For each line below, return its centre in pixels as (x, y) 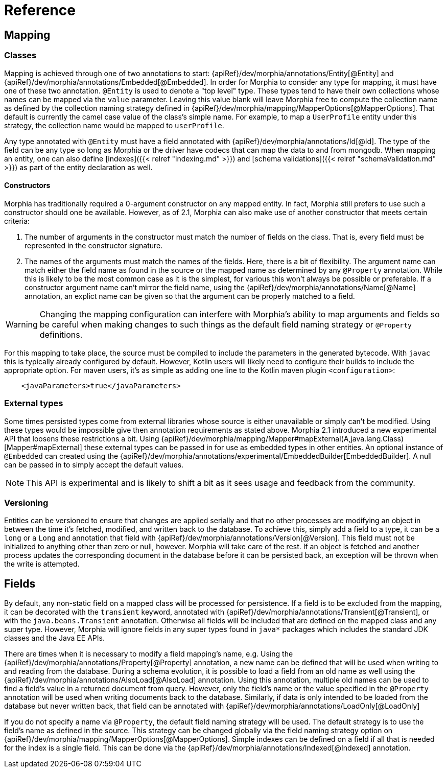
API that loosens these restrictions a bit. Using (82, 438)
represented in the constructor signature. (94, 245)
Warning (22, 324)
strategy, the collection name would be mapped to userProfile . (114, 125)
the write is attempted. (42, 564)
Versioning (26, 502)
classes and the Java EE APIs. (54, 638)
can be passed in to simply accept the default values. (94, 464)
